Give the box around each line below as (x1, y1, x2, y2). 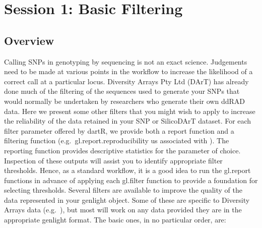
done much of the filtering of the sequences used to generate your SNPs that (4, 86, 240, 96)
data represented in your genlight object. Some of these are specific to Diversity (4, 194, 250, 205)
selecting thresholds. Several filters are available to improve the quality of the (4, 185, 242, 195)
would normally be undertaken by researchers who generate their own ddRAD (4, 95, 245, 106)
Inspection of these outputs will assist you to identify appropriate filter (4, 155, 223, 165)
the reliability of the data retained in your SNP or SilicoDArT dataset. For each (4, 116, 251, 126)
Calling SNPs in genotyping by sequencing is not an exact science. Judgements (4, 56, 247, 67)
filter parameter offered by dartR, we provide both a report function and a (4, 125, 234, 136)
